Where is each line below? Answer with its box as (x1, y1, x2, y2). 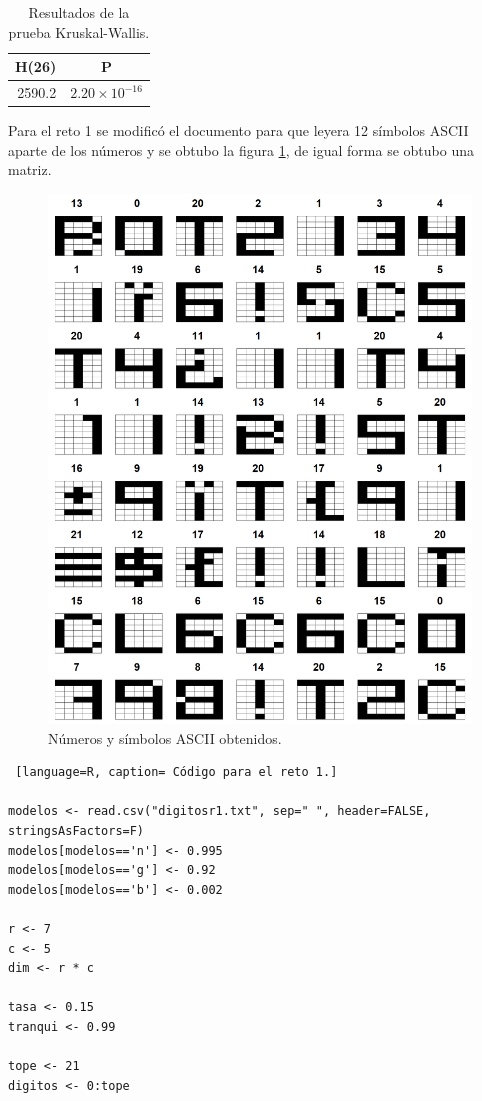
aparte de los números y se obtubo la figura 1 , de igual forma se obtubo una (8, 139, 474, 160)
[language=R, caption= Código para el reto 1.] (15, 765, 338, 780)
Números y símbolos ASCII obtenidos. (48, 727, 282, 748)
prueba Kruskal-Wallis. (8, 21, 150, 42)
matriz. (8, 159, 52, 180)
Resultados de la (28, 2, 130, 22)
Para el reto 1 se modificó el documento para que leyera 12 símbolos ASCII (8, 120, 469, 141)
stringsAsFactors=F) (8, 824, 145, 838)
